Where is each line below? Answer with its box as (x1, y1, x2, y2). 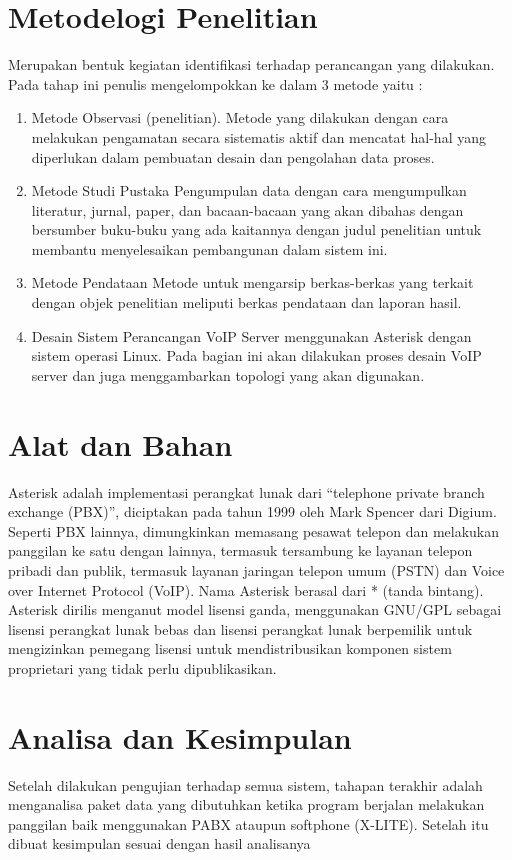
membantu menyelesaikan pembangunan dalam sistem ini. (31, 238, 388, 259)
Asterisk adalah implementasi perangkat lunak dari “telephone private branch (8, 481, 485, 502)
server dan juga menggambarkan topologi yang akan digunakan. (31, 364, 425, 385)
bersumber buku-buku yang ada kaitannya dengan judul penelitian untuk (31, 219, 482, 240)
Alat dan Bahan (8, 423, 233, 464)
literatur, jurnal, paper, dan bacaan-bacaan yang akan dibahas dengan (31, 199, 464, 220)
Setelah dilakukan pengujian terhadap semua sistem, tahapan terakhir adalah (8, 774, 483, 795)
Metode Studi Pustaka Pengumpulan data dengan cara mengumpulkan (31, 180, 467, 201)
